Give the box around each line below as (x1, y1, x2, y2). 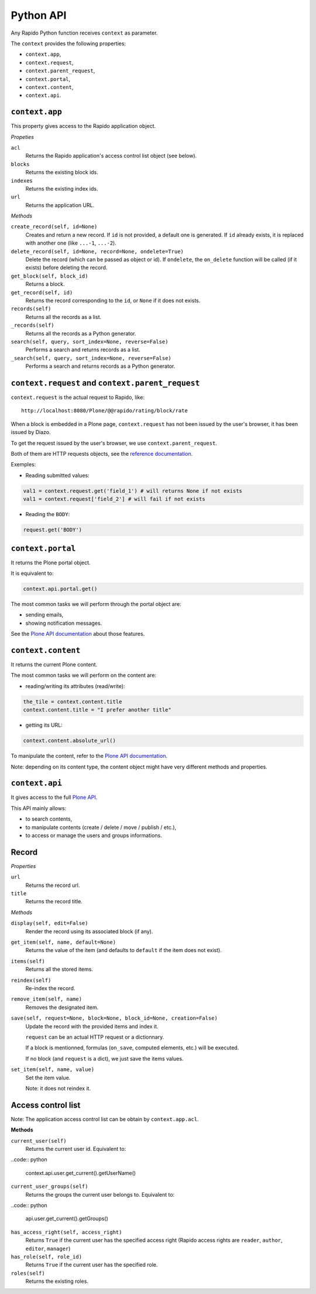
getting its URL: (25, 721, 63, 729)
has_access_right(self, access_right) (11, 1229, 122, 1235)
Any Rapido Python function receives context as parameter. (11, 29, 158, 36)
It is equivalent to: (11, 570, 54, 577)
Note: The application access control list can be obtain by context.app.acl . (11, 1115, 199, 1123)
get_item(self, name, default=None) (11, 939, 116, 946)
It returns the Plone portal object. (11, 559, 91, 566)
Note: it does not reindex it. (25, 1085, 91, 1092)
